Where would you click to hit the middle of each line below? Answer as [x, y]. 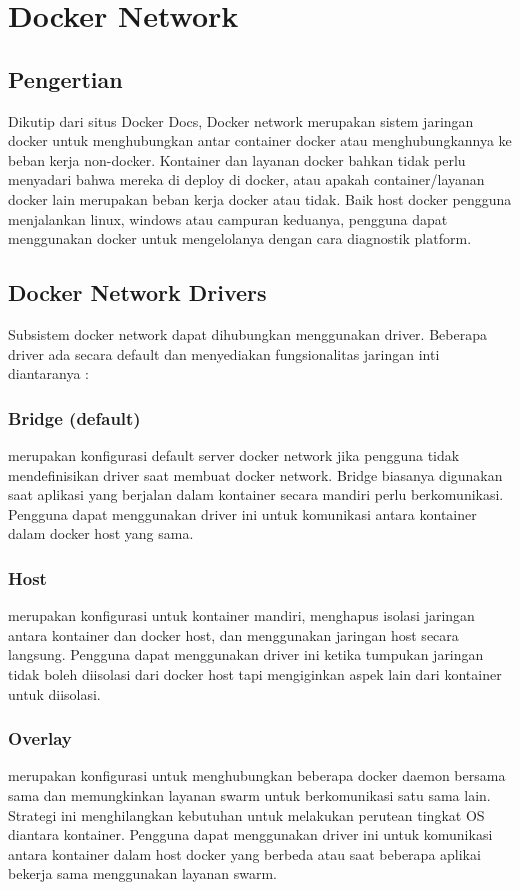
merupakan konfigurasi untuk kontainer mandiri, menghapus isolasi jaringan [241, 615]
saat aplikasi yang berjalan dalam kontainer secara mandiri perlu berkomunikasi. [256, 494]
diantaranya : [48, 373]
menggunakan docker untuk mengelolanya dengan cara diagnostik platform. [240, 238]
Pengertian [65, 78]
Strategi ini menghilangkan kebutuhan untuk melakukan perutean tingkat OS [246, 814]
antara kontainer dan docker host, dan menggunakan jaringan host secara [233, 634]
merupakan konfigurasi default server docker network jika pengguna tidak [234, 454]
